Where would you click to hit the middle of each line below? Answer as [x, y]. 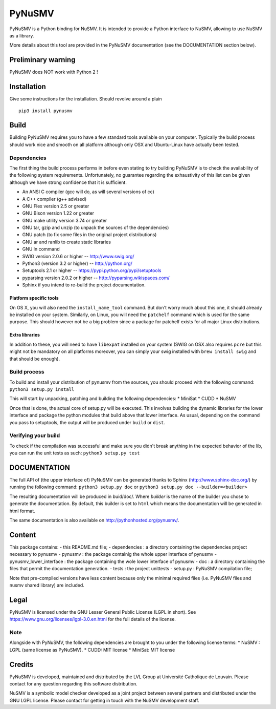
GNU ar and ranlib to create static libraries [66, 242]
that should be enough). [35, 359]
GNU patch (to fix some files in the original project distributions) [89, 235]
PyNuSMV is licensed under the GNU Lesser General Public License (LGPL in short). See [103, 612]
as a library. [22, 35]
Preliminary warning [42, 60]
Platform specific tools [34, 298]
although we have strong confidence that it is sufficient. [68, 182]
